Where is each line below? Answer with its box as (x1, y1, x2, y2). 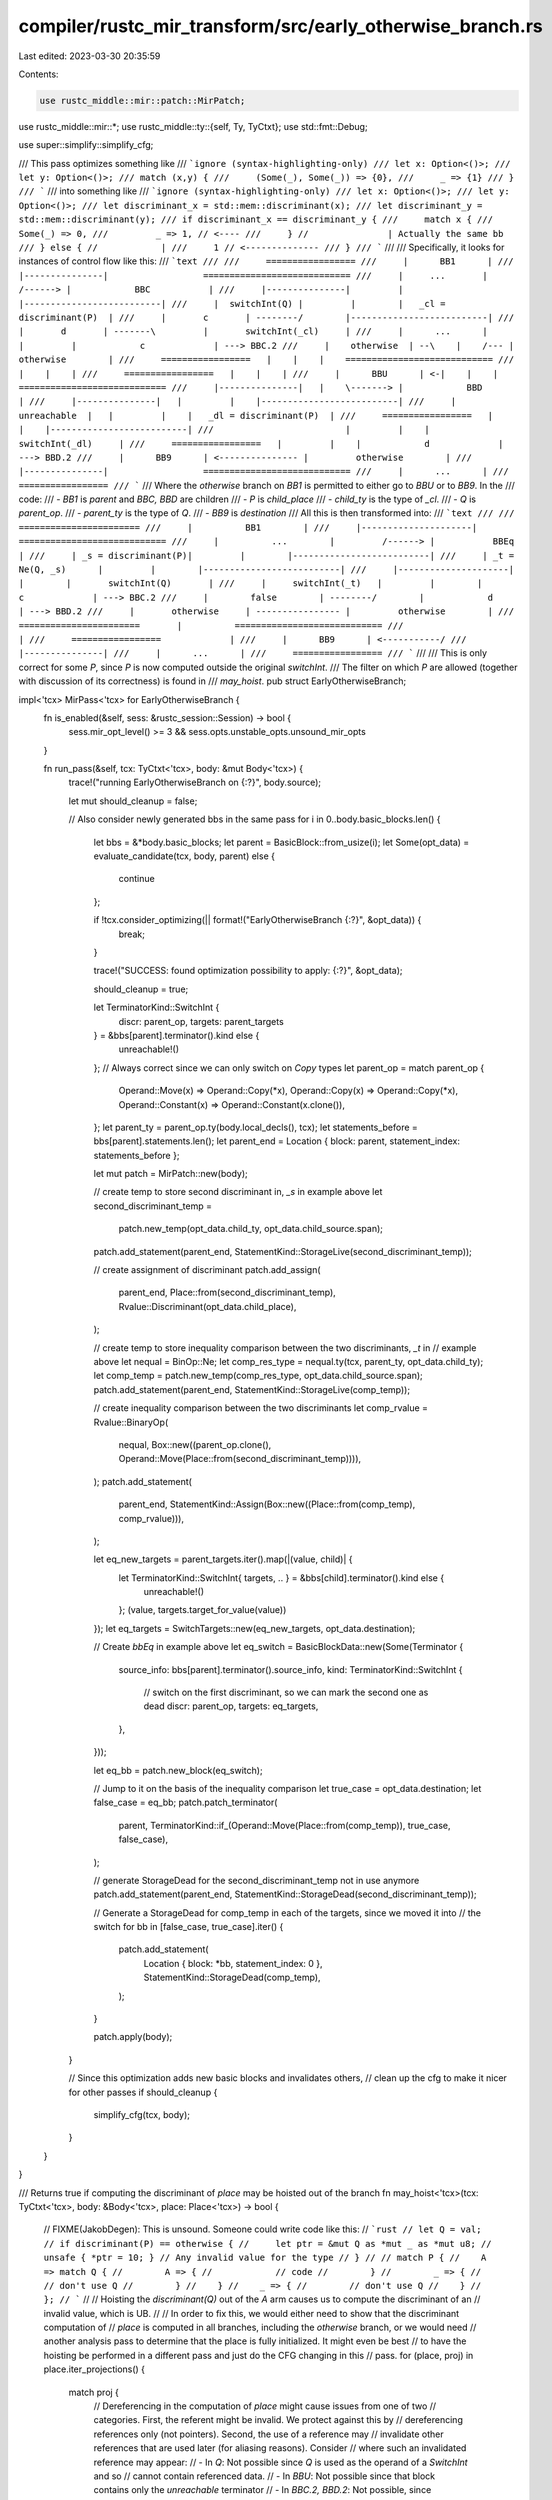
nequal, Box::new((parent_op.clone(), (118, 1438, 272, 1450)
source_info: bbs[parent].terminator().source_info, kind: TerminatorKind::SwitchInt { (118, 1663, 464, 1675)
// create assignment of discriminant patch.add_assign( (93, 1264, 321, 1276)
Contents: (18, 68, 59, 80)
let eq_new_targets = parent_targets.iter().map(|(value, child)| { (93, 1553, 353, 1565)
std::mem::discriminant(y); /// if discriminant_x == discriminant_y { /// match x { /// (18, 214, 494, 225)
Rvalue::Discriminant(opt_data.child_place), (118, 1300, 297, 1312)
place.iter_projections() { (43, 2363, 145, 2375)
